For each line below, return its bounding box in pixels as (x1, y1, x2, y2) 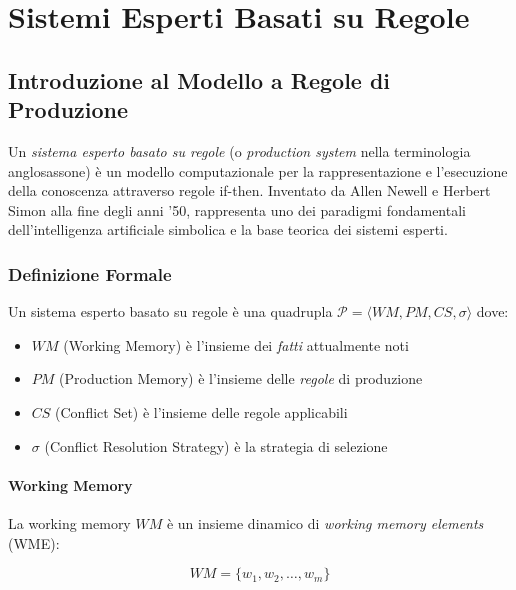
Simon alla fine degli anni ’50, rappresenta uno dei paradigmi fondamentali (8, 199, 466, 220)
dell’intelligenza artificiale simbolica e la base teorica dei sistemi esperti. (8, 219, 448, 240)
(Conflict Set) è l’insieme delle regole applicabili (55, 401, 348, 422)
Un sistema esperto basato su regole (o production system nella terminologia (8, 140, 471, 161)
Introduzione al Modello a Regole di (8, 64, 391, 95)
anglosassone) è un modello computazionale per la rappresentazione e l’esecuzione (8, 160, 508, 181)
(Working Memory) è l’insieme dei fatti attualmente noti (63, 334, 409, 355)
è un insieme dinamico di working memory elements (166, 512, 484, 533)
